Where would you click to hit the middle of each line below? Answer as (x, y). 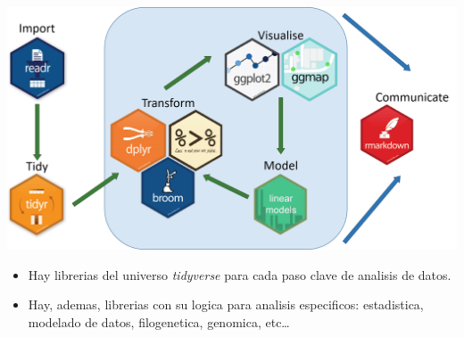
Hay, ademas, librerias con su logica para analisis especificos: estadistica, (226, 304)
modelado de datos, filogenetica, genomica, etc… (159, 321)
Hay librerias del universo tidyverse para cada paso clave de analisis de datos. (240, 274)
